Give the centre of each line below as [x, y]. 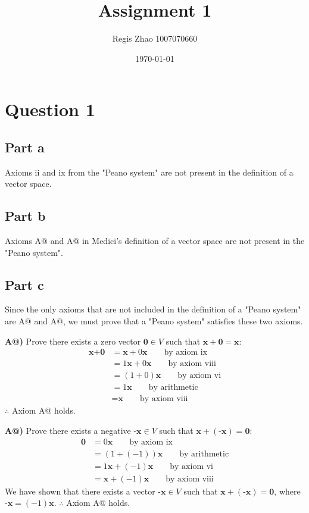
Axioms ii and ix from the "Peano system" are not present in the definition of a [149, 172]
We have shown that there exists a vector [80, 491]
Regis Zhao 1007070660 [155, 38]
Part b [25, 216]
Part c [24, 284]
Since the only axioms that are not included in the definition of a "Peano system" [153, 309]
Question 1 [50, 109]
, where [287, 491]
